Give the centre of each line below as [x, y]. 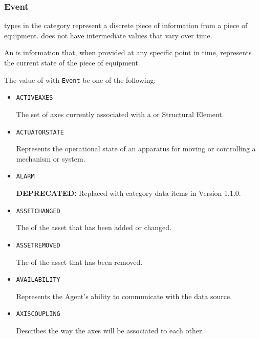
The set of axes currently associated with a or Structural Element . [120, 114]
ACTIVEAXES [35, 98]
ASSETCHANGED [38, 211]
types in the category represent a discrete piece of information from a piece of [126, 25]
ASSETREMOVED [38, 245]
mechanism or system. [51, 158]
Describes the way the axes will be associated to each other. [110, 330]
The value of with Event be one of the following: [80, 80]
